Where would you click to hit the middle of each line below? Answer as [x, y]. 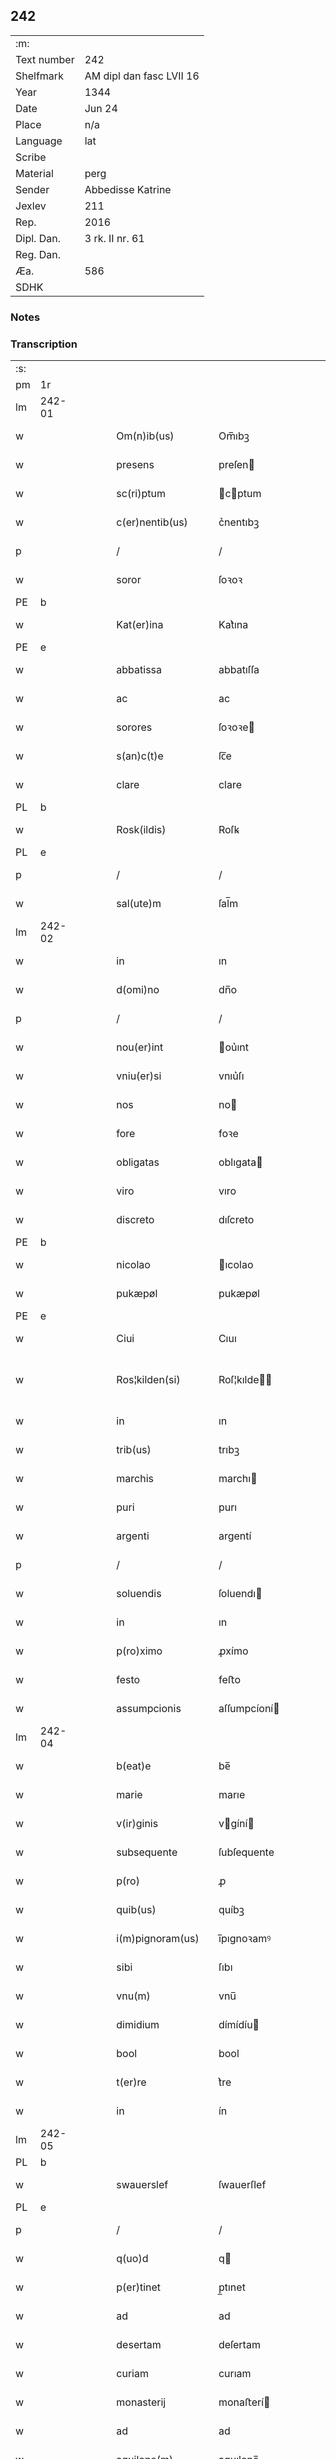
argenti [133, 1536]
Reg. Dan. [38, 254]
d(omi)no [138, 990]
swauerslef [142, 2185]
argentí [235, 1536]
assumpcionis [149, 1709]
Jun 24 [101, 108]
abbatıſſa [239, 670]
